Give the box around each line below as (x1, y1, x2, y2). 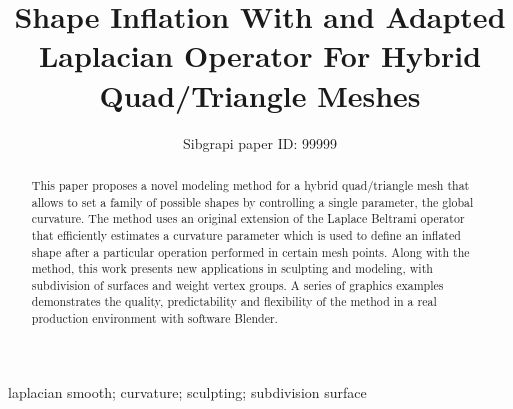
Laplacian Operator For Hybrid (38, 35, 482, 76)
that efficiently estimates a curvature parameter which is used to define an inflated (31, 226, 461, 243)
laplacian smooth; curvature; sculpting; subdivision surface (8, 381, 367, 402)
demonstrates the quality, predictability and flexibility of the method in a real (31, 293, 437, 310)
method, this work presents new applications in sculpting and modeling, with (31, 260, 433, 277)
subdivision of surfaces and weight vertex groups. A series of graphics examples (31, 276, 444, 293)
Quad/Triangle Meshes (99, 74, 421, 115)
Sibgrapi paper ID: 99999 (183, 132, 337, 153)
